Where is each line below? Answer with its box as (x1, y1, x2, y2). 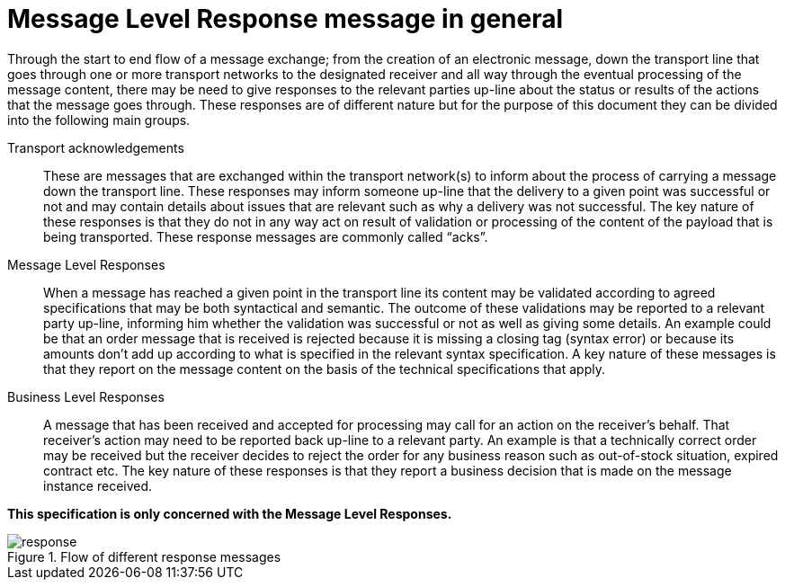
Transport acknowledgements (7, 139, 184, 156)
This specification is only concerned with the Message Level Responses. (7, 505, 452, 521)
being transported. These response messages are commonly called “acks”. (43, 228, 488, 245)
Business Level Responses (7, 388, 165, 405)
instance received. (43, 477, 153, 494)
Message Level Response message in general (7, 4, 564, 34)
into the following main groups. (7, 111, 191, 128)
